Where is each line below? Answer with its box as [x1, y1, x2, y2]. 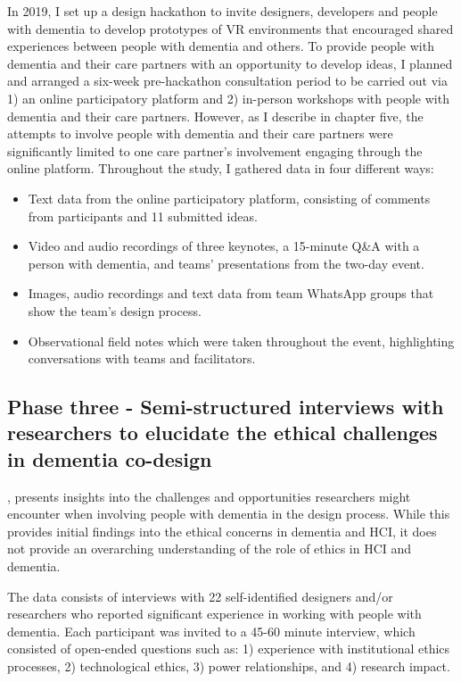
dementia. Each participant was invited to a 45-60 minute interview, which [7, 621, 416, 640]
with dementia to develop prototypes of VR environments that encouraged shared [7, 19, 454, 37]
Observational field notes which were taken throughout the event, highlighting [28, 331, 455, 350]
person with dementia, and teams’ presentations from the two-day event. [28, 254, 424, 272]
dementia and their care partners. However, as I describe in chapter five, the [7, 106, 424, 125]
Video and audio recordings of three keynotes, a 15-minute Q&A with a [28, 237, 420, 255]
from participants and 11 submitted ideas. [28, 206, 258, 225]
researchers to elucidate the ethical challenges [7, 419, 438, 446]
